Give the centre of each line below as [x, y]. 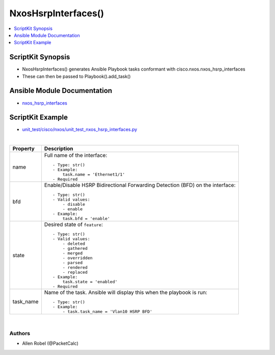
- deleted [74, 244]
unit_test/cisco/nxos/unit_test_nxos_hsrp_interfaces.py [80, 130]
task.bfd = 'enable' [86, 219]
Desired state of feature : [73, 224]
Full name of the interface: [76, 155]
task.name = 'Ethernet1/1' [94, 174]
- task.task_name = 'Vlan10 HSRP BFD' [107, 312]
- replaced [75, 272]
